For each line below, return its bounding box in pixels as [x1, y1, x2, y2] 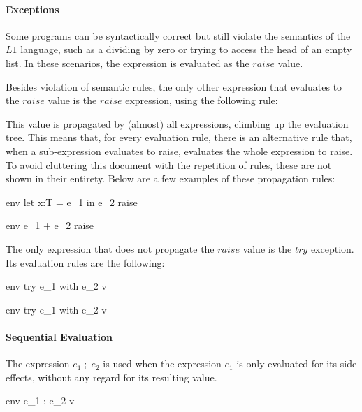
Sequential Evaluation [6, 329, 113, 344]
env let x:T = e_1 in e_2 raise [6, 194, 138, 209]
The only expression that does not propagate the [6, 241, 215, 256]
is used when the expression [103, 356, 222, 371]
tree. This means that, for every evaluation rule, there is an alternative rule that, [6, 130, 352, 145]
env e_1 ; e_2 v [6, 393, 75, 408]
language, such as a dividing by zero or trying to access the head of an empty [20, 42, 352, 57]
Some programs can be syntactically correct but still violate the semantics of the [6, 28, 351, 43]
